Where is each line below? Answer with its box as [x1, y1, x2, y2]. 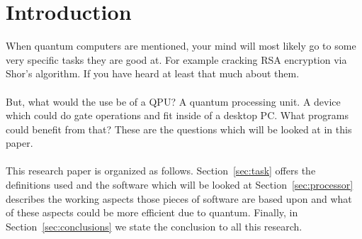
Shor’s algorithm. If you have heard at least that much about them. [6, 66, 300, 81]
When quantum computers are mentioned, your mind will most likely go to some [6, 38, 356, 53]
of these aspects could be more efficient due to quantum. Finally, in [6, 205, 298, 220]
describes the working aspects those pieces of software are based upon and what [6, 191, 352, 206]
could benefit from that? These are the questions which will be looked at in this [6, 121, 352, 136]
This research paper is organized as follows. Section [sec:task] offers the [6, 163, 316, 178]
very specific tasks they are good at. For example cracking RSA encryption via [6, 52, 347, 67]
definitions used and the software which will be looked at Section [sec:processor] [6, 177, 353, 192]
